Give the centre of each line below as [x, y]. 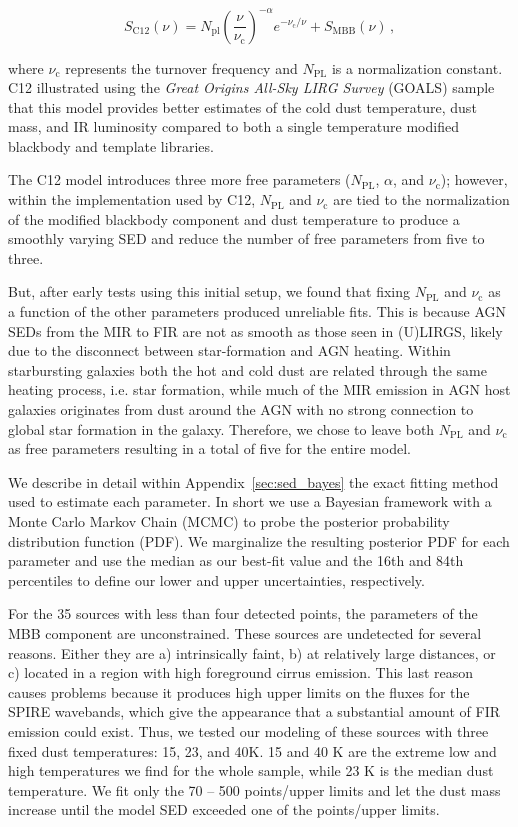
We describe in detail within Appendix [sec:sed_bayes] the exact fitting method [253, 481]
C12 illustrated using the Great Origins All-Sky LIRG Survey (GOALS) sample [251, 87]
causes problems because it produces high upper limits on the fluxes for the [239, 691]
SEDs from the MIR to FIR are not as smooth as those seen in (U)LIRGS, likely [255, 330]
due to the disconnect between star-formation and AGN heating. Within [229, 350]
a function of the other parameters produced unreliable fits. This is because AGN [257, 311]
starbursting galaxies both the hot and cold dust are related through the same [247, 369]
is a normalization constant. [417, 67]
